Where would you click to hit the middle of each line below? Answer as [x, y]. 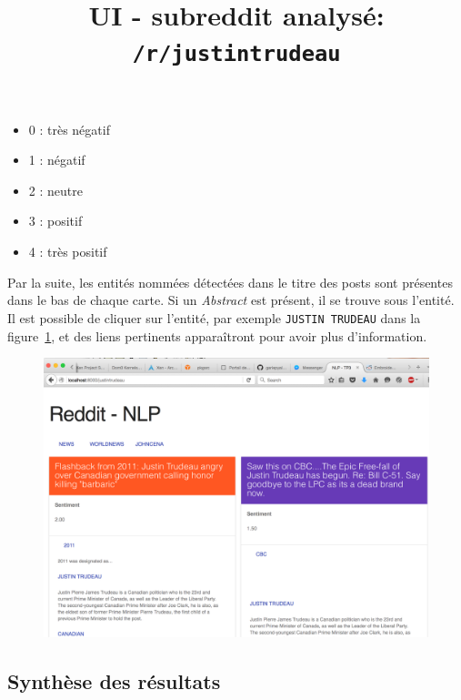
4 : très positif [68, 252]
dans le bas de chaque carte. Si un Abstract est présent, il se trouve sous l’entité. [231, 300]
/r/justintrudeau [236, 54]
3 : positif [55, 221]
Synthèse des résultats [114, 681]
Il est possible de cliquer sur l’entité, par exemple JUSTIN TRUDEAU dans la [214, 317]
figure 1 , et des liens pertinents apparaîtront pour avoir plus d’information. [217, 335]
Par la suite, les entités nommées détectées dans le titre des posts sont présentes [230, 282]
